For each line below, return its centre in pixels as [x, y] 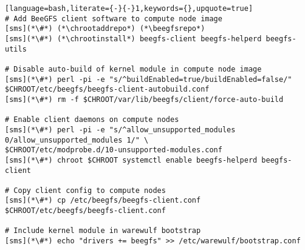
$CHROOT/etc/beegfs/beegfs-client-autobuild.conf [107, 90]
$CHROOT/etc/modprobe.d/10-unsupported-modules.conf [114, 150]
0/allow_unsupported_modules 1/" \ [77, 140]
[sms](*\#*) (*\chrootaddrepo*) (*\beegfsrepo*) [105, 29]
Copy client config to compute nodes [90, 190]
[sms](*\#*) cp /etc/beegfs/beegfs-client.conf [103, 201]
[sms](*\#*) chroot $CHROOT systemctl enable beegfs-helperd [131, 160]
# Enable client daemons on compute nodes [92, 120]
